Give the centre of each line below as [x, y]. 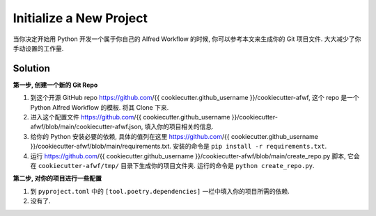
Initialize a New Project [80, 18]
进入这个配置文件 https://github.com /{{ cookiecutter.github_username [130, 117]
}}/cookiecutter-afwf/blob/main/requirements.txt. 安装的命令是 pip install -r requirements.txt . [179, 147]
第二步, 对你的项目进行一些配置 [57, 178]
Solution [31, 68]
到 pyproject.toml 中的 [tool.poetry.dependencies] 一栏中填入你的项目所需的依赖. [160, 191]
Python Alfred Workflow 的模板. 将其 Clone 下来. [100, 107]
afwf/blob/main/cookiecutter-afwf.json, [87, 127]
